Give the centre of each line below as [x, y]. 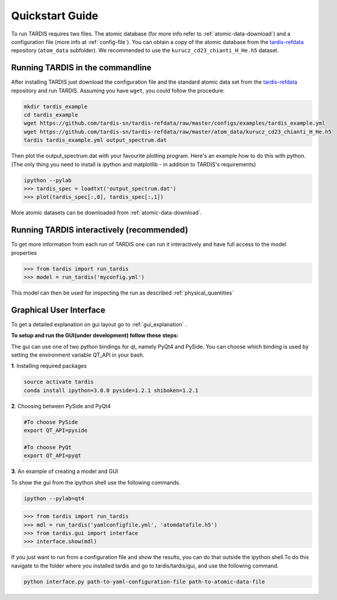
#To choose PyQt [48, 447]
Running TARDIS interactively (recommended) [100, 230]
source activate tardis [59, 382]
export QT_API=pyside [56, 430]
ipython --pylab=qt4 [54, 498]
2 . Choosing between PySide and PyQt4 [61, 406]
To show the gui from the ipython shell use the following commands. [96, 483]
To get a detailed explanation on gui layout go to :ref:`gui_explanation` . [99, 324]
